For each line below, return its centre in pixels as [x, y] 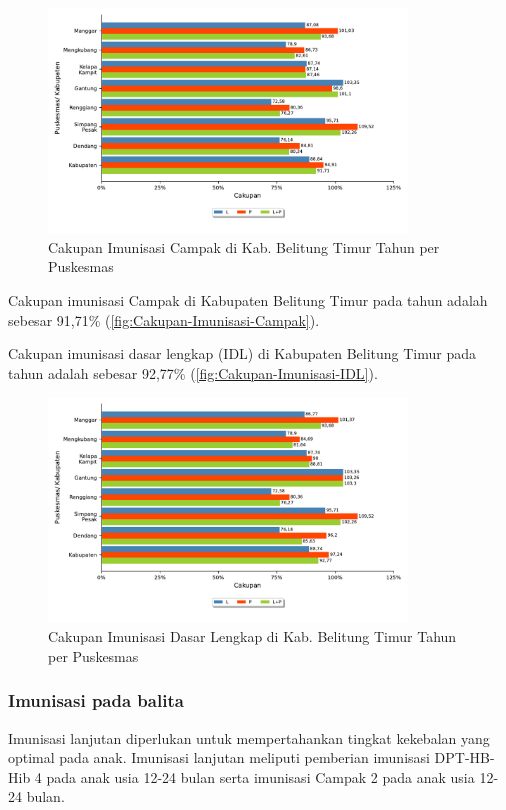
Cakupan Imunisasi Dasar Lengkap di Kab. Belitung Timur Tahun [252, 636]
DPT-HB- [464, 757]
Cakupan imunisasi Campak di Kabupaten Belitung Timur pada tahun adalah [248, 300]
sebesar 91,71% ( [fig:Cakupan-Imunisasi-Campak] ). [164, 319]
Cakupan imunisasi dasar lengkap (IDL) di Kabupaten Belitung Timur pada [242, 353]
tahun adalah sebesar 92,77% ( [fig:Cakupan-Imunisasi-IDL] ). [193, 372]
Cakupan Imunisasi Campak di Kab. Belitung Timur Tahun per [244, 246]
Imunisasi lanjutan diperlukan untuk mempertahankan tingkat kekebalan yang [249, 737]
